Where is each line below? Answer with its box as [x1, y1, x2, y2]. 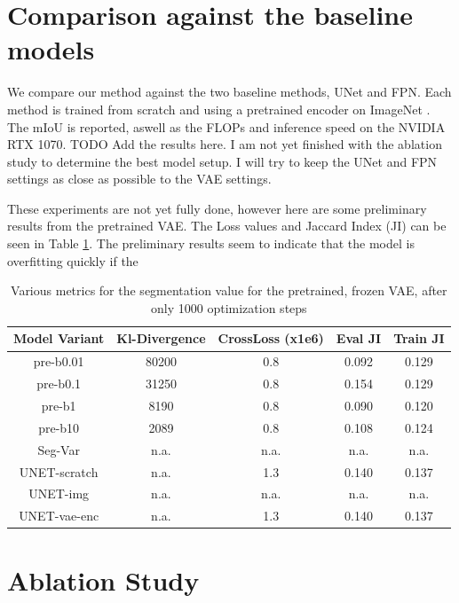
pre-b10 [38, 418, 80, 436]
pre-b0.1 [36, 374, 82, 393]
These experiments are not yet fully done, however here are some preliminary [7, 199, 427, 217]
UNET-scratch [19, 462, 99, 481]
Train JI [393, 329, 445, 348]
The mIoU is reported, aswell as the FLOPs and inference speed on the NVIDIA [7, 117, 446, 136]
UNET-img [28, 484, 90, 503]
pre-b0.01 [33, 352, 84, 371]
